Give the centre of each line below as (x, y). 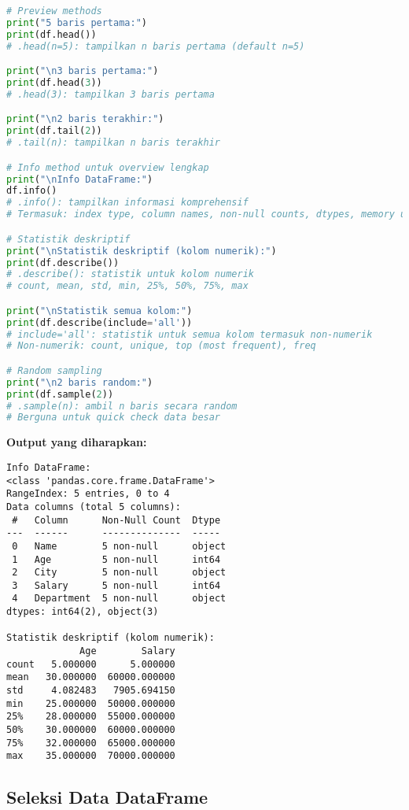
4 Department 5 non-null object (119, 599)
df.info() (32, 191)
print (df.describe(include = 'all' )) (99, 322)
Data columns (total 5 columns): (94, 507)
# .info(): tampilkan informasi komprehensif (127, 203)
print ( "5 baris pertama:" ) (77, 22)
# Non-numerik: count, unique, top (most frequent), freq (161, 346)
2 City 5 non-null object (119, 573)
